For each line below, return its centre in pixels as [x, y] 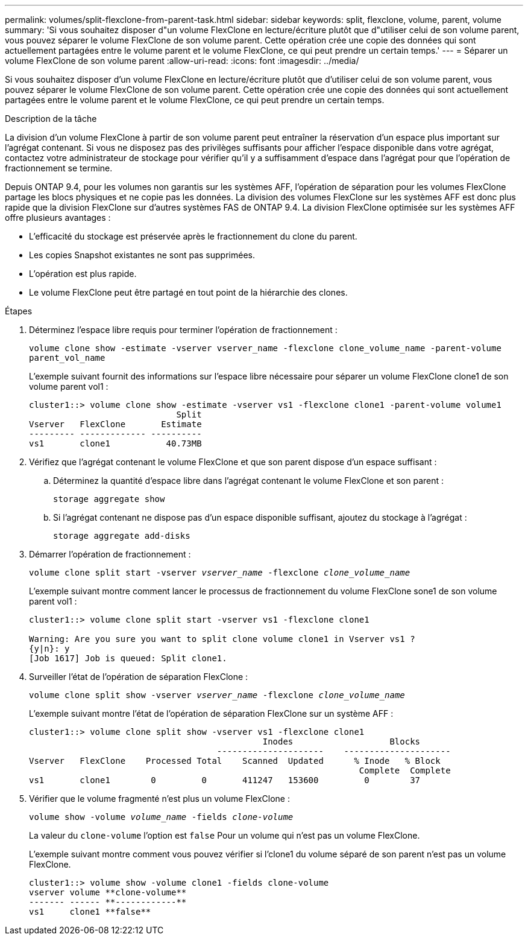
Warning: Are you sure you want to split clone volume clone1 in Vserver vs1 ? [222, 639]
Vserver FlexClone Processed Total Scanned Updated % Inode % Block [235, 761]
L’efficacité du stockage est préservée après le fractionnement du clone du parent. [193, 236]
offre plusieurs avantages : [58, 218]
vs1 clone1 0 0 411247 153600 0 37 [225, 780]
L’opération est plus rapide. [83, 274]
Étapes [19, 311]
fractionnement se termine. [59, 168]
